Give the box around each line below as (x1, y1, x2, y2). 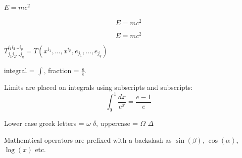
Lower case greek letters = (4, 118, 84, 128)
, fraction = (44, 65, 79, 76)
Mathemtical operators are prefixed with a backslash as (4, 134, 172, 145)
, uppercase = (96, 118, 138, 128)
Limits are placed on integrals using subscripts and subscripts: (4, 82, 193, 92)
